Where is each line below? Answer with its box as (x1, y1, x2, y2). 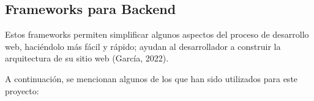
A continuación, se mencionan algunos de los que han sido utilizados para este (5, 72, 298, 85)
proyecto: (5, 84, 39, 97)
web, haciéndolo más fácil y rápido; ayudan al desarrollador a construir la (5, 40, 281, 52)
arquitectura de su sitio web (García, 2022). (5, 52, 169, 64)
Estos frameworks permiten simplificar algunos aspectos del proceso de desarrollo (5, 28, 309, 41)
